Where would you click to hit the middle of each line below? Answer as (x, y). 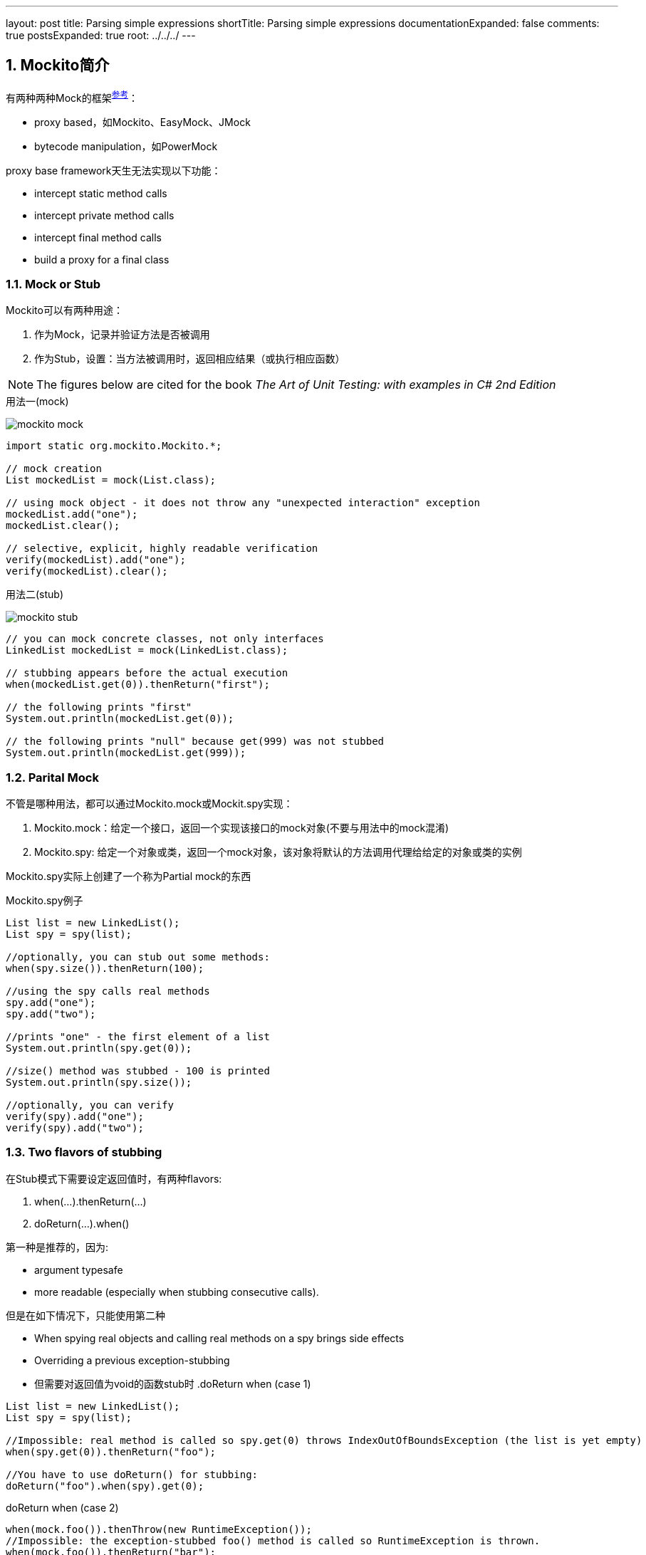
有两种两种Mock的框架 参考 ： (72, 96)
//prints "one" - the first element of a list (138, 1037)
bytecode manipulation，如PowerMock (126, 146)
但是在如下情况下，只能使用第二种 (85, 1315)
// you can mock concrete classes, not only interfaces (165, 639)
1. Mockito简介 (58, 66)
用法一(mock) (37, 402)
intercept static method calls (101, 193)
